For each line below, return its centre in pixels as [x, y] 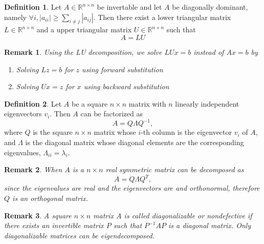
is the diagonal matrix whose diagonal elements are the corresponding [135, 142]
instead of [209, 52]
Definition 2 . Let [33, 103]
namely [15, 17]
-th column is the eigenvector [186, 132]
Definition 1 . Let [33, 7]
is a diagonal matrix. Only [210, 225]
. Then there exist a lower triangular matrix [162, 17]
